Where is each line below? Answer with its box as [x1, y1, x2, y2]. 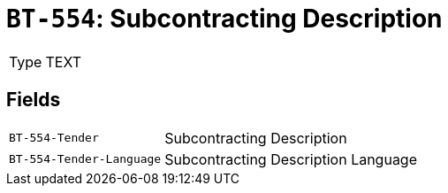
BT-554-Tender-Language [9, 152, 162, 166]
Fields [6, 89, 61, 112]
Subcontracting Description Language [164, 150, 418, 168]
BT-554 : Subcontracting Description [6, 4, 443, 34]
